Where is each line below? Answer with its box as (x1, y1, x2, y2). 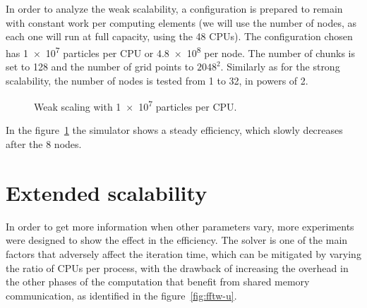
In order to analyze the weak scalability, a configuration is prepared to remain (6, 1, 343, 16)
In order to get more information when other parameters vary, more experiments (6, 218, 354, 233)
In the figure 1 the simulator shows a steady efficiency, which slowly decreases (6, 123, 343, 137)
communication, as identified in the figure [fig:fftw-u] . (6, 288, 237, 302)
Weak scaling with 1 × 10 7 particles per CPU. (34, 97, 237, 113)
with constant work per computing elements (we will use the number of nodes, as (6, 15, 357, 30)
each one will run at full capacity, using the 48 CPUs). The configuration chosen (6, 29, 353, 44)
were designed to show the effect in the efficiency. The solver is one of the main (6, 233, 348, 247)
